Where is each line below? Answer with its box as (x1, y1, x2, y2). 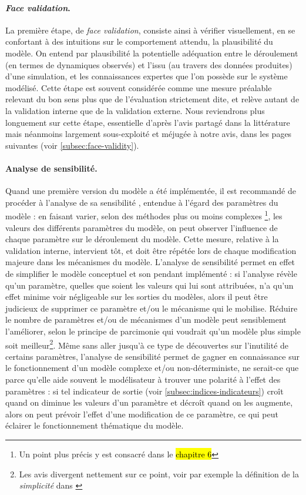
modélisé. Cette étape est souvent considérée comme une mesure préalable (5, 81, 272, 93)
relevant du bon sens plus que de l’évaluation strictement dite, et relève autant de (5, 93, 300, 105)
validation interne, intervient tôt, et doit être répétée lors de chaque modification (5, 244, 297, 256)
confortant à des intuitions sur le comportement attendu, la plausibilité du (5, 35, 273, 48)
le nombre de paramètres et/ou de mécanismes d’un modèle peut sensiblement (5, 313, 287, 326)
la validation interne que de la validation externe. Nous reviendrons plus (5, 104, 265, 116)
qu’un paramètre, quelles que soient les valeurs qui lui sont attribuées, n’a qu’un (5, 279, 294, 291)
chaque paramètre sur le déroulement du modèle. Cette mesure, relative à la (5, 233, 279, 245)
